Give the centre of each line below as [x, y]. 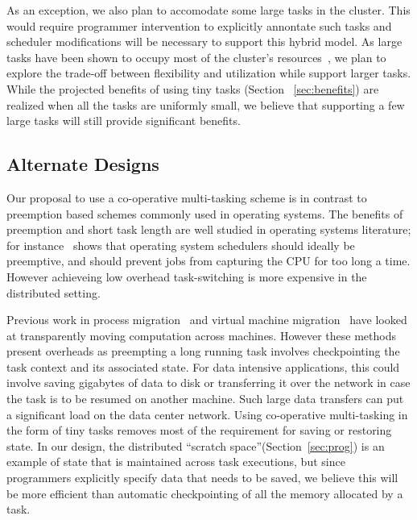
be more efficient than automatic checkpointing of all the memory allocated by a [205, 493]
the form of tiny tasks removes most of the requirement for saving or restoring [199, 430]
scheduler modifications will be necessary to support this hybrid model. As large [204, 42]
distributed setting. [54, 292]
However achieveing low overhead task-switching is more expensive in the [187, 276]
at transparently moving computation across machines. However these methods [201, 335]
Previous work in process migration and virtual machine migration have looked [207, 320]
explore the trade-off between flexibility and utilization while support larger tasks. [209, 73]
